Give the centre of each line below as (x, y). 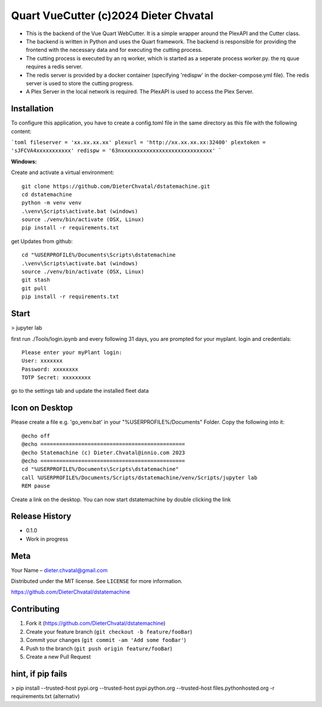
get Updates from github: (42, 241)
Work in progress (47, 539)
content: (21, 131)
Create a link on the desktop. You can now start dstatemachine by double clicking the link (121, 499)
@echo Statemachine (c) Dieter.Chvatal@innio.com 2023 (103, 452)
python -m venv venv (52, 203)
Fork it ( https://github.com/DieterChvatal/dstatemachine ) (96, 624)
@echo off (36, 436)
